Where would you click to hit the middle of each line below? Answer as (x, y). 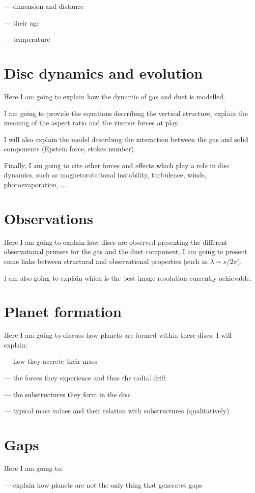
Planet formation (63, 311)
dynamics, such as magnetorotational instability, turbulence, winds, (105, 175)
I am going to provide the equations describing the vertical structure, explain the (126, 113)
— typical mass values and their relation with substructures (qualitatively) (117, 411)
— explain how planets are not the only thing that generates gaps (103, 484)
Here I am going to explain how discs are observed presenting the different (116, 242)
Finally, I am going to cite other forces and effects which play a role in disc (117, 165)
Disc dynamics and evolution (103, 72)
